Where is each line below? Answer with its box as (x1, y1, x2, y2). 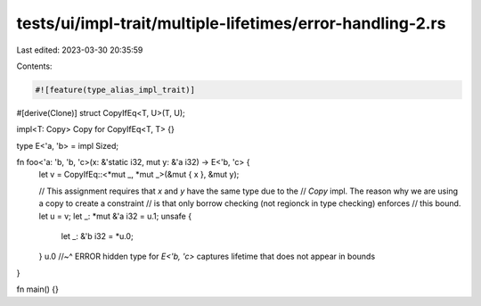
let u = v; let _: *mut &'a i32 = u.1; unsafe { (38, 211, 192, 221)
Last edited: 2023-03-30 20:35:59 (16, 45, 143, 55)
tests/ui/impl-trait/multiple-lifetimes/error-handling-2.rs (16, 13, 446, 33)
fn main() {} (16, 284, 60, 294)
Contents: (16, 61, 53, 71)
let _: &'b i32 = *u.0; (61, 231, 134, 242)
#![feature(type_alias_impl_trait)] (35, 85, 196, 95)
